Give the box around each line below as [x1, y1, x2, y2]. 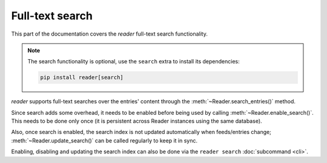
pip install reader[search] [40, 74, 124, 81]
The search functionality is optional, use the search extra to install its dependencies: [27, 58, 240, 65]
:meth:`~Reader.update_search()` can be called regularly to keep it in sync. [11, 136, 198, 144]
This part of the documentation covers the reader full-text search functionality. [11, 30, 208, 37]
